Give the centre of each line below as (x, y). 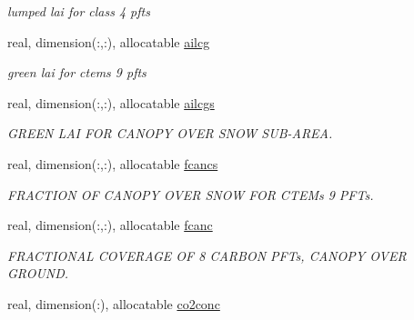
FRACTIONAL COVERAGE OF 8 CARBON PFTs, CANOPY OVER (207, 255)
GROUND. (38, 273)
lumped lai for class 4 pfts (79, 11)
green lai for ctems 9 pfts (77, 72)
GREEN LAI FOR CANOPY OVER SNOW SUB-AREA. (170, 133)
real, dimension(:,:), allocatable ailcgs (111, 102)
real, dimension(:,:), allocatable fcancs (113, 163)
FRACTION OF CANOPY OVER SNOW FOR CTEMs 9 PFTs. (191, 194)
